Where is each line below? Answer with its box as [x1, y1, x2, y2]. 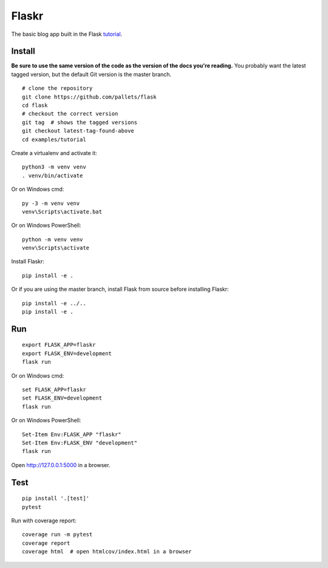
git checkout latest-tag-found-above [22, 128, 135, 134]
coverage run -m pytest [22, 531, 93, 538]
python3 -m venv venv [22, 164, 86, 170]
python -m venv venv [22, 236, 83, 243]
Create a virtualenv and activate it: [11, 149, 97, 156]
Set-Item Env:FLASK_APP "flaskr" [22, 431, 121, 438]
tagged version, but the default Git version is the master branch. [11, 71, 172, 78]
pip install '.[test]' [22, 495, 90, 502]
